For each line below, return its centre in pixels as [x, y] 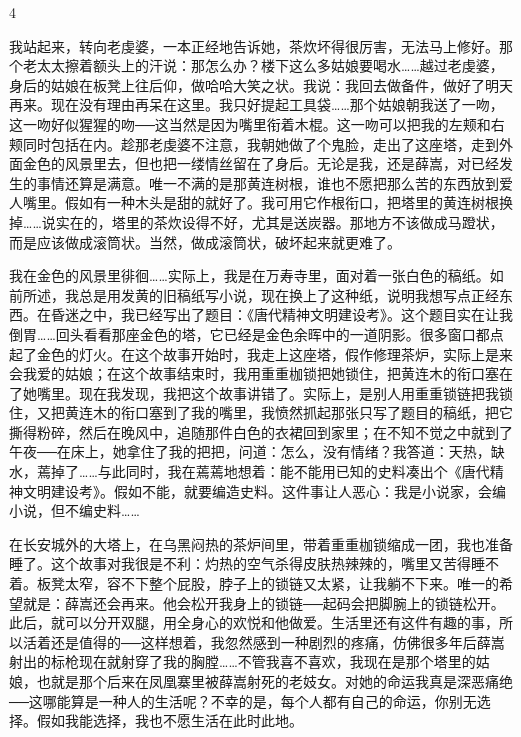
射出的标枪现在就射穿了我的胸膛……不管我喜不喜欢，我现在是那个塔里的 [242, 661]
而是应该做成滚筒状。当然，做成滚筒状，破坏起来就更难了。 [205, 241]
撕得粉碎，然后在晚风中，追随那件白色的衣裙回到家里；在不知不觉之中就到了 [261, 431]
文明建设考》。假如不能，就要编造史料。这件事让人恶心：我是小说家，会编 [264, 490]
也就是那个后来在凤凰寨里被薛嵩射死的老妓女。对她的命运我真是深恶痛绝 [274, 681]
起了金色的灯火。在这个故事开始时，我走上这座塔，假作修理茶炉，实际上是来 [261, 353]
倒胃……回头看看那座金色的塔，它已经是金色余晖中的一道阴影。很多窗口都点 [256, 333]
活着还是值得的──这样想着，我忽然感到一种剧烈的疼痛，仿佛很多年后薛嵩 [263, 641]
